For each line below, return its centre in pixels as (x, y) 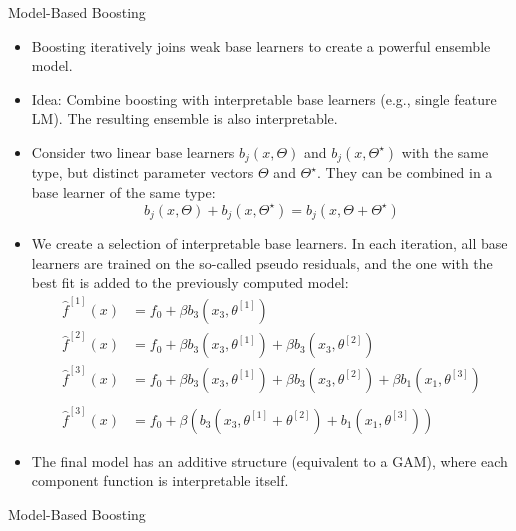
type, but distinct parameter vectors (142, 172)
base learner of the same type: (123, 192)
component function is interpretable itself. (160, 480)
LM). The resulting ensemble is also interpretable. (184, 118)
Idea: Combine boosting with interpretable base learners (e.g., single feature (264, 98)
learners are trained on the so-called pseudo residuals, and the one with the (262, 262)
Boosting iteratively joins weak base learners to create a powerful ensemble (261, 45)
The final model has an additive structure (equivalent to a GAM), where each (269, 460)
